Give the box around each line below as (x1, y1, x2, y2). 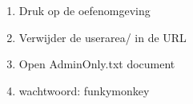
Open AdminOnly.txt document (18, 56, 175, 72)
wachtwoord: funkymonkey (18, 82, 150, 98)
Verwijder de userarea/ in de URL (18, 29, 187, 45)
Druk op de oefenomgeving (18, 2, 151, 18)
